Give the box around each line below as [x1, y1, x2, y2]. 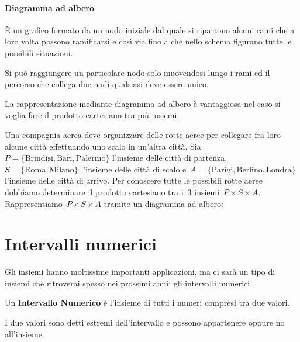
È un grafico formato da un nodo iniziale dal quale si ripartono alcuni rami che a [5, 23, 295, 36]
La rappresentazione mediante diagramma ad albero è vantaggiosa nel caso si [5, 97, 281, 109]
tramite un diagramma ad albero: [104, 197, 223, 209]
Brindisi [25, 154, 53, 163]
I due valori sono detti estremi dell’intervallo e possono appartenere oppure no [5, 316, 285, 329]
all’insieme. [5, 327, 44, 340]
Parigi [211, 165, 233, 174]
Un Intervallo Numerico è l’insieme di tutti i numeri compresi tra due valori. [5, 296, 290, 309]
